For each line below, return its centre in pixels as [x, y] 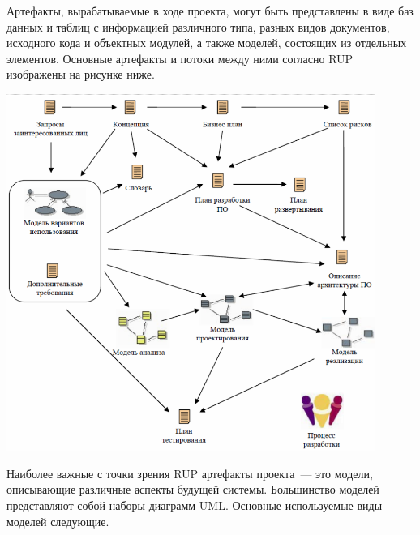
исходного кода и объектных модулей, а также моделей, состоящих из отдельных [207, 43]
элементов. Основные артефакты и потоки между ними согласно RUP [180, 58]
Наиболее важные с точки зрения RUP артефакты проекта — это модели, [190, 473]
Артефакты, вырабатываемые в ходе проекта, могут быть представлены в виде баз [210, 11]
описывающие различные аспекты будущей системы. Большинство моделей [193, 489]
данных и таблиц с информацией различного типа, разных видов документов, [198, 26]
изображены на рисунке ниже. [81, 74]
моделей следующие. [58, 521]
